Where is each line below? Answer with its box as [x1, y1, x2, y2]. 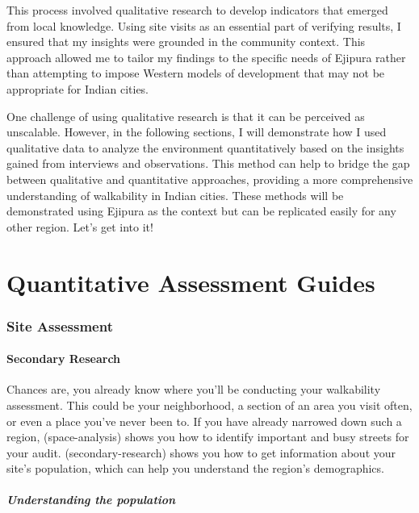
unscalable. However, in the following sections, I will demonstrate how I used [6, 123, 387, 140]
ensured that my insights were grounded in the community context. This [6, 33, 366, 50]
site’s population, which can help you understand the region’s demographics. [6, 460, 384, 477]
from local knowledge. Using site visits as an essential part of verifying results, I [6, 17, 401, 34]
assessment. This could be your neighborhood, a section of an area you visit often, [6, 396, 413, 413]
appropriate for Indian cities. [6, 80, 149, 97]
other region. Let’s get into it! [6, 218, 153, 235]
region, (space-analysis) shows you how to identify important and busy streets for [6, 428, 409, 445]
